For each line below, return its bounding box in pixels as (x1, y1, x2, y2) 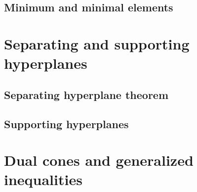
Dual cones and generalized (4, 150, 194, 170)
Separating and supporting (4, 33, 190, 53)
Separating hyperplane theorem (4, 87, 169, 102)
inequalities (4, 169, 82, 190)
